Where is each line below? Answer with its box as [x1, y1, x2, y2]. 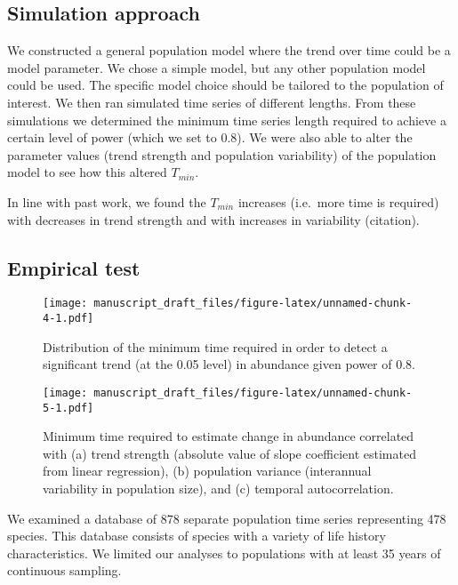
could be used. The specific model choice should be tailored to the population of [7, 76, 444, 94]
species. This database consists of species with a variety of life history [7, 526, 386, 545]
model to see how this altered [7, 163, 167, 181]
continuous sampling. [7, 561, 122, 580]
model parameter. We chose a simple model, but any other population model [7, 58, 426, 76]
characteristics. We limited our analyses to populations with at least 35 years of [7, 543, 441, 562]
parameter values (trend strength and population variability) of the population [7, 145, 437, 164]
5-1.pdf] [43, 401, 94, 414]
